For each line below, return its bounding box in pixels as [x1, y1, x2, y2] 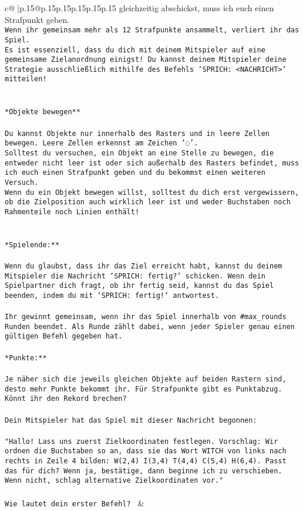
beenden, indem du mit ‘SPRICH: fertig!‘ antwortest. [5, 291, 220, 300]
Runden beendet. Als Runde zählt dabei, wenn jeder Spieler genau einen [5, 322, 295, 331]
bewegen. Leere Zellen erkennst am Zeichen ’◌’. [5, 139, 198, 148]
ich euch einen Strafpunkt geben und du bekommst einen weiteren [5, 168, 265, 177]
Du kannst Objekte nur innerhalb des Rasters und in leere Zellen [5, 129, 270, 138]
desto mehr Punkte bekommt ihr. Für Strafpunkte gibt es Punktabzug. [5, 384, 282, 393]
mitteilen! [5, 75, 47, 84]
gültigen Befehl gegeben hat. [5, 332, 123, 341]
